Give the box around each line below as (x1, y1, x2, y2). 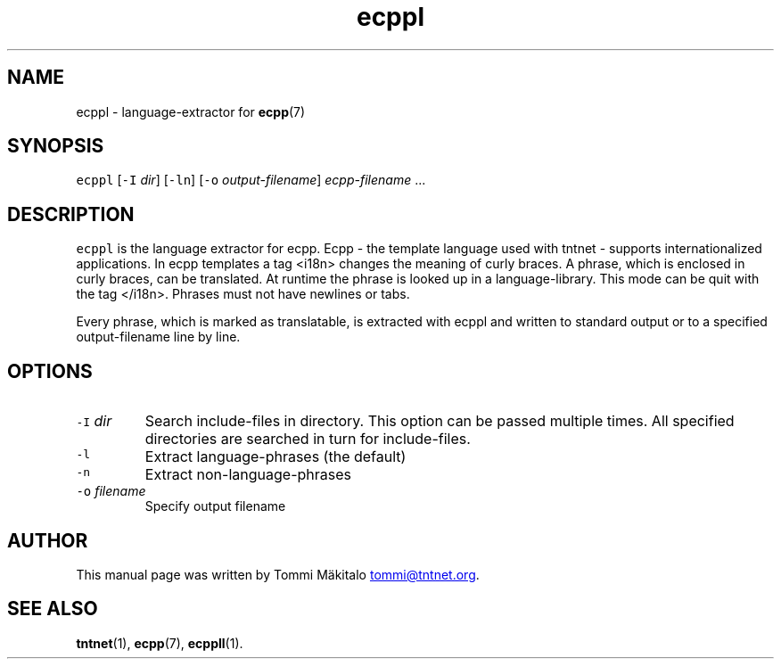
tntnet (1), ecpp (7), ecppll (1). (76, 635, 243, 651)
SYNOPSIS (7, 135, 104, 158)
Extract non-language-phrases (144, 465, 351, 484)
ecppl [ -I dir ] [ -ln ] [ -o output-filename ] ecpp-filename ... (76, 172, 426, 188)
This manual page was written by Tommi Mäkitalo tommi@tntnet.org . (76, 566, 480, 582)
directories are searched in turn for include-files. (144, 430, 471, 448)
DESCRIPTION (7, 202, 135, 226)
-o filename (76, 483, 146, 499)
